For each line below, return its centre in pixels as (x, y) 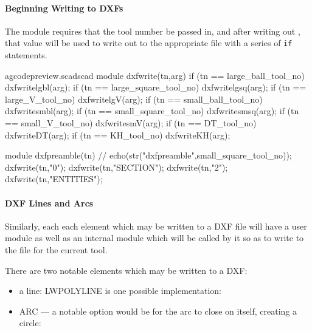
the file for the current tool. (56, 249)
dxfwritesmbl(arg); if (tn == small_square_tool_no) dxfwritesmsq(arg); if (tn (152, 111)
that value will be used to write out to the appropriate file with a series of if (149, 43)
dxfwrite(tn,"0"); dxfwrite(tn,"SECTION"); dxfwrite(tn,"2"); (116, 167)
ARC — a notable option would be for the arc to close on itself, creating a (158, 311)
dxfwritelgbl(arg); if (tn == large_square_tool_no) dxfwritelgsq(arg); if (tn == (156, 87)
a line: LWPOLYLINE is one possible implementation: (120, 291)
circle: (30, 323)
